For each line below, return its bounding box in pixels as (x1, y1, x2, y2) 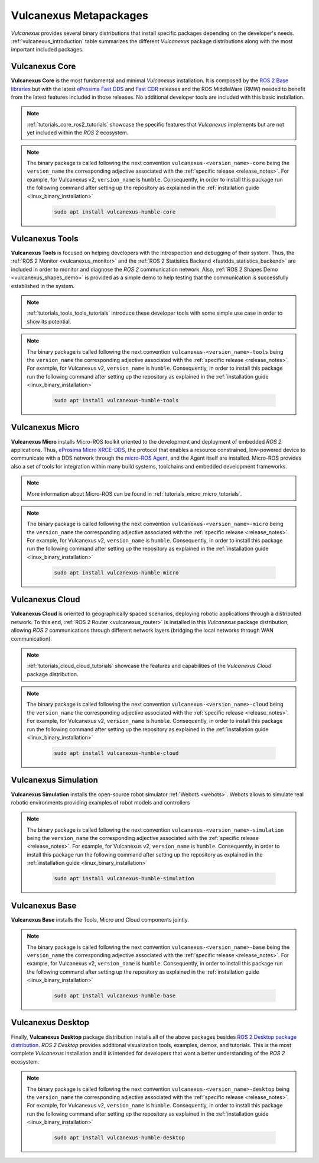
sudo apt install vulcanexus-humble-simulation (54, 876, 194, 882)
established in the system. (11, 282, 75, 289)
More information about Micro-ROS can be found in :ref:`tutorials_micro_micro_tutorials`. (27, 490, 242, 497)
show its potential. (27, 318, 71, 325)
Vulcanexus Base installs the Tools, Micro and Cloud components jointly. (11, 916, 189, 923)
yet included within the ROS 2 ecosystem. (27, 129, 129, 136)
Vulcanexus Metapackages (11, 9, 149, 22)
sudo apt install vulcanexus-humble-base (54, 993, 176, 999)
